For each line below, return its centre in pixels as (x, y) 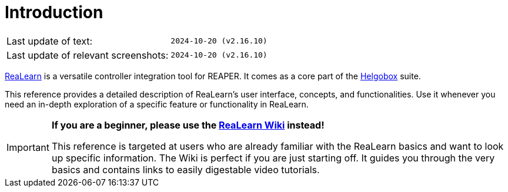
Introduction (54, 12)
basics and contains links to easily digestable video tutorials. (186, 169)
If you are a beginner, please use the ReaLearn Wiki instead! (188, 125)
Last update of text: (50, 41)
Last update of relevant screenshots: (88, 55)
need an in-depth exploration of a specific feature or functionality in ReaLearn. (157, 104)
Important (28, 147)
